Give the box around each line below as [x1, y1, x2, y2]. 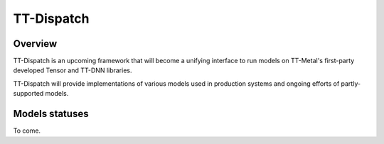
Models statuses [13, 108, 89, 120]
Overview [13, 38, 58, 50]
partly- [341, 79, 361, 88]
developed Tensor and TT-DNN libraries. [13, 66, 132, 74]
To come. [13, 126, 41, 135]
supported [13, 89, 44, 98]
